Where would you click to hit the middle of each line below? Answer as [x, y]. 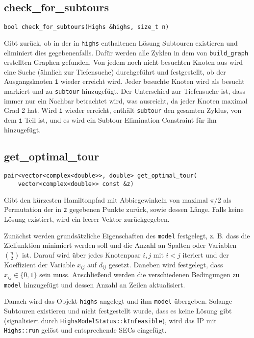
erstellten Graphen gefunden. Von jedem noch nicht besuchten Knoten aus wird [123, 62]
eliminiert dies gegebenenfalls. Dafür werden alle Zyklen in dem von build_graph [126, 52]
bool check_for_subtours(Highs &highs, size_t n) [87, 27]
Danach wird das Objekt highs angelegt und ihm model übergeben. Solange [118, 301]
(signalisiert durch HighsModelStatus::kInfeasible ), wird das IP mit [110, 320]
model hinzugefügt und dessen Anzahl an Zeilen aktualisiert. [95, 284]
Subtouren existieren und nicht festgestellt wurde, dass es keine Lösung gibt [118, 311]
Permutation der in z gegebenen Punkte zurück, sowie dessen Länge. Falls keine [124, 209]
